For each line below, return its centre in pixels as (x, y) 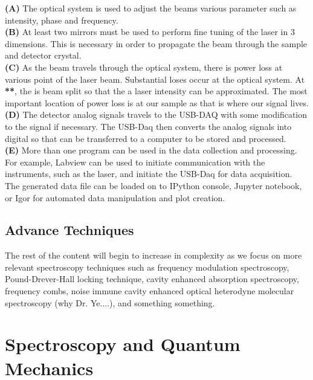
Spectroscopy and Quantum (123, 344)
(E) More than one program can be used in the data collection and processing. (151, 150)
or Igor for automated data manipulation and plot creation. (115, 197)
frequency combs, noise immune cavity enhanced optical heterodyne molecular (150, 291)
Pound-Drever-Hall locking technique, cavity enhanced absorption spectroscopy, (152, 279)
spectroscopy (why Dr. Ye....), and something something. (110, 302)
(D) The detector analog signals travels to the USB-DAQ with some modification (156, 114)
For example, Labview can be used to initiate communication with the (135, 162)
